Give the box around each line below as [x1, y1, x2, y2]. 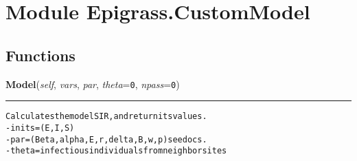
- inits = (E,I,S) [5, 122, 75, 133]
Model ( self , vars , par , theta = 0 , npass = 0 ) [5, 76, 180, 91]
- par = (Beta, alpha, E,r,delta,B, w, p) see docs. [5, 134, 207, 144]
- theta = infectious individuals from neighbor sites [5, 146, 227, 156]
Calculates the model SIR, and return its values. [5, 111, 207, 122]
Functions [5, 44, 76, 65]
